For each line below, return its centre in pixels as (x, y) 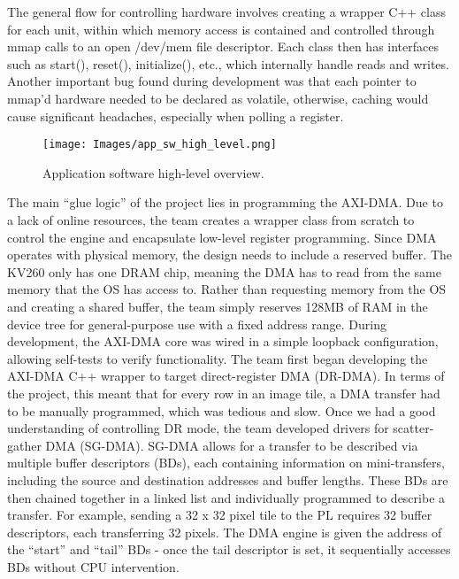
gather (24, 445)
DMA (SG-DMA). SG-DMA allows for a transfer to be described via (232, 445)
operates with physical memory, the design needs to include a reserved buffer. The (229, 255)
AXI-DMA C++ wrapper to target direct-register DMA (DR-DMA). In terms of (226, 376)
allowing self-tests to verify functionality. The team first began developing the (218, 358)
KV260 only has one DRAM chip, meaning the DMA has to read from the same (224, 271)
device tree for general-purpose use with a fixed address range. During (197, 324)
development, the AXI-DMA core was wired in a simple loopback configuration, (223, 341)
